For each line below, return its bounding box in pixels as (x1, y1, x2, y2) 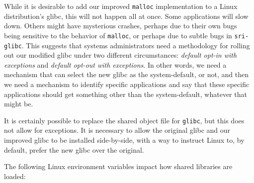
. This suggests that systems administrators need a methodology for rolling (21, 40, 250, 50)
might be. (4, 98, 33, 109)
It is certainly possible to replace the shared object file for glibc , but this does (4, 115, 245, 125)
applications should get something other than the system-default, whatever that (4, 89, 247, 99)
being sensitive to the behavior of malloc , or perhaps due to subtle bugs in (4, 30, 232, 40)
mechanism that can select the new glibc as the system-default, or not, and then (4, 69, 249, 80)
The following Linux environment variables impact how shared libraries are (4, 161, 233, 172)
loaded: (4, 171, 26, 181)
